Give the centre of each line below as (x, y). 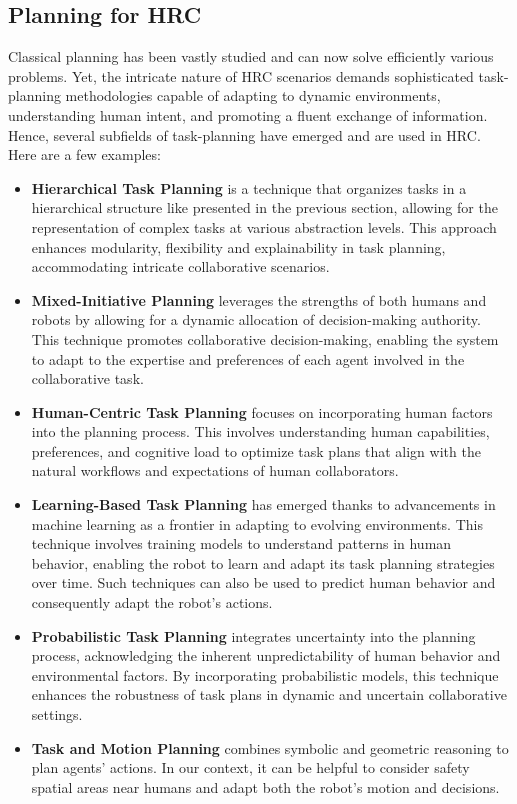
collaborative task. (87, 378)
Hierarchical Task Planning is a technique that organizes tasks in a (249, 187)
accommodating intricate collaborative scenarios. (180, 266)
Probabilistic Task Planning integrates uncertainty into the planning (253, 635)
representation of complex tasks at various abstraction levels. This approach (264, 226)
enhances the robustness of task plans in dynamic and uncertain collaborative (269, 694)
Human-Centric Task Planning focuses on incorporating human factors (262, 411)
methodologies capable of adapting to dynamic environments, (253, 95)
